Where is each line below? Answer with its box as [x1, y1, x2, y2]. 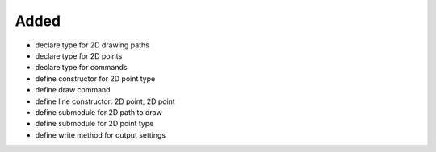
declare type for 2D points [35, 51, 123, 60]
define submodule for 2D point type [35, 119, 154, 129]
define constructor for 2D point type [35, 73, 156, 84]
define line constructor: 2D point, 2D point [35, 97, 175, 106]
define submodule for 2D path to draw [35, 107, 163, 117]
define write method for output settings [35, 129, 166, 140]
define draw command [35, 85, 111, 95]
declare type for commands [35, 63, 128, 72]
